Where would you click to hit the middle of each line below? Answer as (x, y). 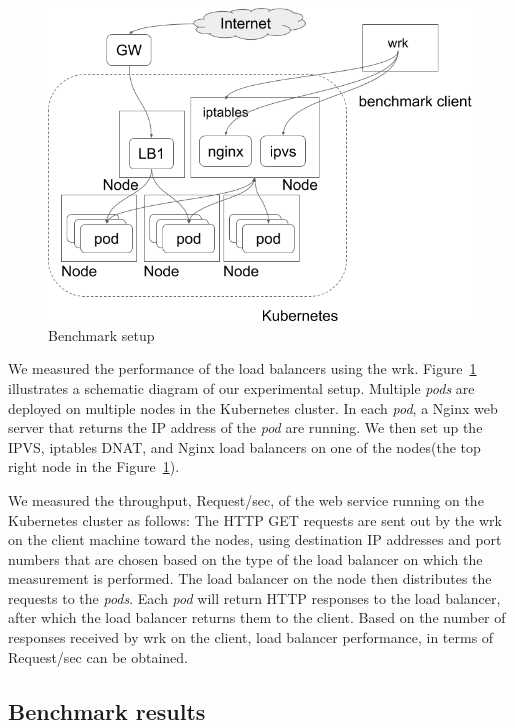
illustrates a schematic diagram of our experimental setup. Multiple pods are (241, 387)
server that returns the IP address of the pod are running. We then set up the (245, 427)
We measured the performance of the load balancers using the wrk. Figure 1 (242, 368)
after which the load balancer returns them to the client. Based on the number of (257, 617)
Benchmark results (107, 710)
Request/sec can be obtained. (98, 656)
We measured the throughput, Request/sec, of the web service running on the (246, 499)
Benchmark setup (101, 334)
